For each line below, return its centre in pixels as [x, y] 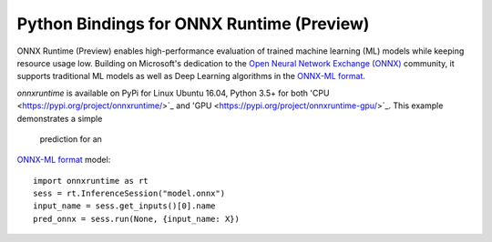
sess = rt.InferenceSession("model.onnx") [129, 194]
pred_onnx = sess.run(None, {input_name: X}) [137, 219]
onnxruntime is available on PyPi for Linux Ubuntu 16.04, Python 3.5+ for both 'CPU [173, 93]
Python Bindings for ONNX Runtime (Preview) [193, 24]
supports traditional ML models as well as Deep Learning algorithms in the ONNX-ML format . [191, 76]
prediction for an [71, 139]
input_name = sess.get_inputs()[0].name [124, 206]
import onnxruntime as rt [91, 181]
